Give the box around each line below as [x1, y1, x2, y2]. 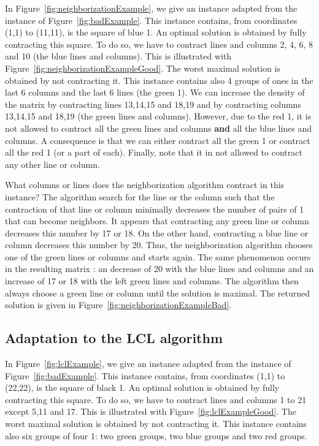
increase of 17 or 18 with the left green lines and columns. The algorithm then [5, 274, 299, 287]
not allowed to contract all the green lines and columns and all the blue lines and [5, 121, 312, 134]
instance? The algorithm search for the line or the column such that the [5, 190, 275, 203]
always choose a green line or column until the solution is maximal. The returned [5, 286, 310, 299]
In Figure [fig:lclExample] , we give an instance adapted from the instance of [5, 357, 291, 370]
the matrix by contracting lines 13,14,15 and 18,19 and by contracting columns [5, 97, 301, 110]
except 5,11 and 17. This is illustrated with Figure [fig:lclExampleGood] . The [5, 405, 296, 418]
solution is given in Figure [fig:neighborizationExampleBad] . [5, 298, 232, 311]
